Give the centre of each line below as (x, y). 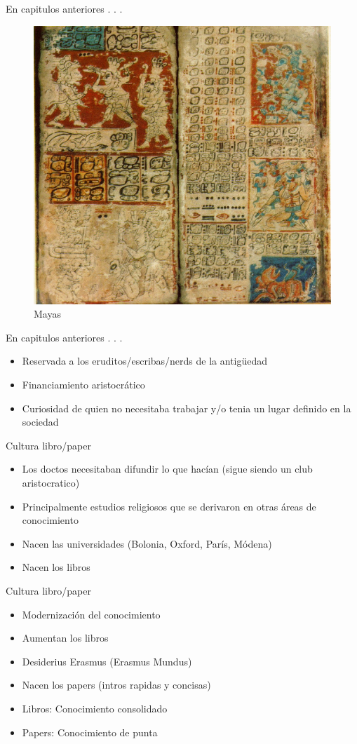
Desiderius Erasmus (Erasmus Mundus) (107, 661)
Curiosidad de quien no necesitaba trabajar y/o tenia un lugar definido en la (187, 408)
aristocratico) (51, 483)
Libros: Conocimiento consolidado (95, 708)
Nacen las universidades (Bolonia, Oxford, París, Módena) (147, 543)
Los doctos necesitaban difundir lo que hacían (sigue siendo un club (167, 469)
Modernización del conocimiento (91, 614)
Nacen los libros (56, 567)
